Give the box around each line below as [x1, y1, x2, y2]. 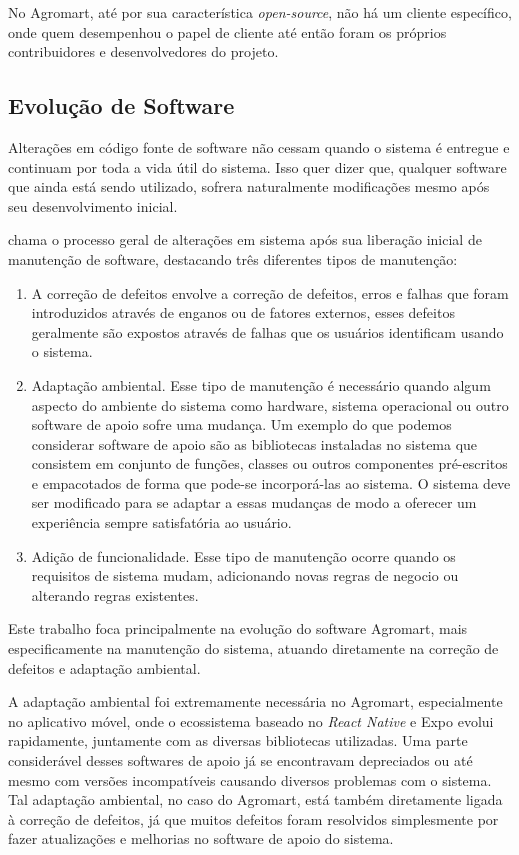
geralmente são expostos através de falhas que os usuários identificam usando [31, 321, 504, 342]
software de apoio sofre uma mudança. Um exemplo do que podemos [31, 414, 452, 435]
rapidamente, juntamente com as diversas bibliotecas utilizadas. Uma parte [8, 730, 468, 751]
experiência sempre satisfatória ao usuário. [31, 512, 292, 533]
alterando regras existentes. [31, 584, 199, 605]
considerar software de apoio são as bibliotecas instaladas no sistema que [31, 433, 478, 454]
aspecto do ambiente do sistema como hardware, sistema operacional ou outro [31, 394, 509, 415]
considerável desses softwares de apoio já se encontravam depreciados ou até [8, 750, 473, 771]
